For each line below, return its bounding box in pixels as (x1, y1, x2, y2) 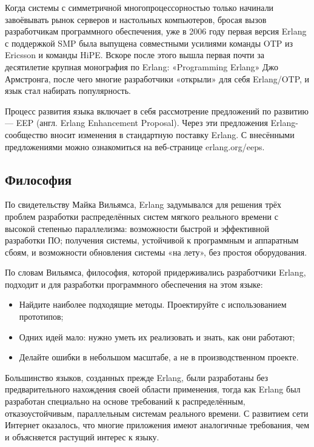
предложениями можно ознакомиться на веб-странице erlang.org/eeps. (5, 140, 265, 153)
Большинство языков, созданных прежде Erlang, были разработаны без (5, 371, 269, 383)
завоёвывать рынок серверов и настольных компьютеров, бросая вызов (5, 13, 267, 25)
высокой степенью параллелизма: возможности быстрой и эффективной (5, 222, 270, 234)
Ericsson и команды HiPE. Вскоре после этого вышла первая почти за (5, 48, 264, 61)
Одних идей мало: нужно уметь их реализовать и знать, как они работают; (19, 330, 295, 343)
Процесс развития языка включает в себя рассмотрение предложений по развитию (5, 104, 309, 117)
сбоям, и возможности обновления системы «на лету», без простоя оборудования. (5, 245, 307, 258)
